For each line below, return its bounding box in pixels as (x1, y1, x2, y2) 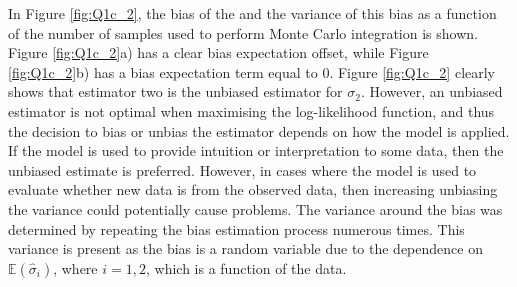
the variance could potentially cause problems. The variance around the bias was (8, 198, 503, 219)
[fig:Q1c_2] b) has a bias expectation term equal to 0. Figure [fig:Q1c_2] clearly (8, 61, 496, 82)
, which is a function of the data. (145, 257, 347, 278)
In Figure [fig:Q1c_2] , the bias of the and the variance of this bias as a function (8, 3, 497, 23)
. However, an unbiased (360, 81, 503, 102)
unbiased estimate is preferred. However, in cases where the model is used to (8, 159, 477, 180)
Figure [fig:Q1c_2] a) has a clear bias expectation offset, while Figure (8, 42, 429, 63)
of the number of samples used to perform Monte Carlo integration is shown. (8, 22, 478, 43)
